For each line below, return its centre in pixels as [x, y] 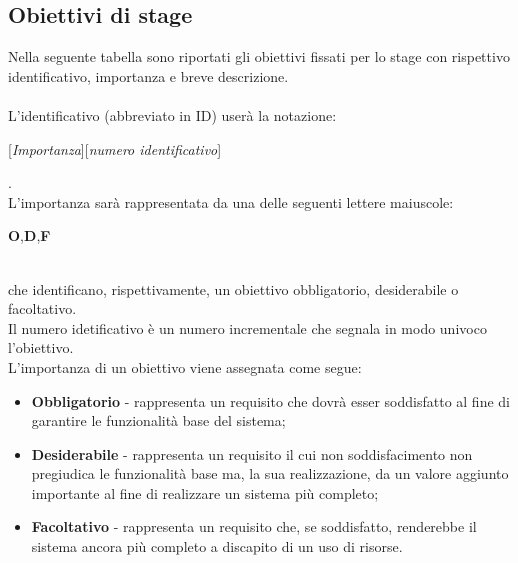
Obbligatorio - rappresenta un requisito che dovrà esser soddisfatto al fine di [270, 400]
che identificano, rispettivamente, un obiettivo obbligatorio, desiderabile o [233, 288]
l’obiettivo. [41, 347]
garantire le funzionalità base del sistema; [158, 420]
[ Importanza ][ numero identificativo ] [115, 148]
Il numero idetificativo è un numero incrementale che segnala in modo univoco [247, 327]
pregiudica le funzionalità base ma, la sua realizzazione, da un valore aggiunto [270, 473]
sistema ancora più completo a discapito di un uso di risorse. [217, 546]
